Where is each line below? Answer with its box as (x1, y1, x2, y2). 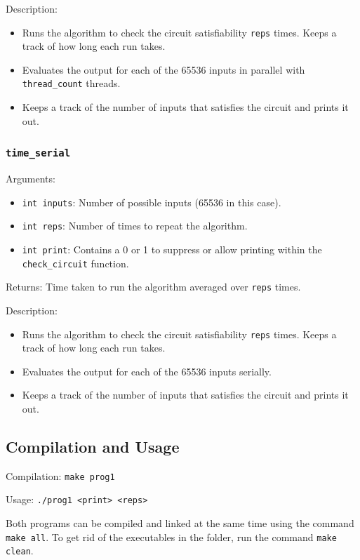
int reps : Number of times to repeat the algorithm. (22, 218, 248, 233)
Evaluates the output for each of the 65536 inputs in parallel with (22, 62, 305, 76)
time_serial (6, 147, 71, 159)
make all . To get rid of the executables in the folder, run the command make (6, 529, 337, 544)
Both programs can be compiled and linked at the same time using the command (6, 516, 354, 531)
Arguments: (6, 171, 55, 186)
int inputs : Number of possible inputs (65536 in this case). (22, 194, 281, 209)
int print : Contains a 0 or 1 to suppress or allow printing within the (22, 241, 322, 256)
